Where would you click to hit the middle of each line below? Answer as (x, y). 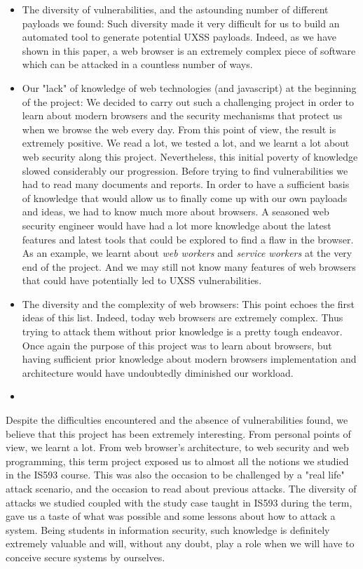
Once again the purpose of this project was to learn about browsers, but (177, 345)
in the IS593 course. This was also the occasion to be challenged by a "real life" (175, 475)
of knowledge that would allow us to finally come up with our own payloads (185, 198)
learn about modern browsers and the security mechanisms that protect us (182, 115)
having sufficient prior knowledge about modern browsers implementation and (189, 359)
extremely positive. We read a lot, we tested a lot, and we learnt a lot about (186, 143)
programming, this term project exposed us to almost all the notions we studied (177, 461)
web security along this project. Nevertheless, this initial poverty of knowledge (190, 156)
